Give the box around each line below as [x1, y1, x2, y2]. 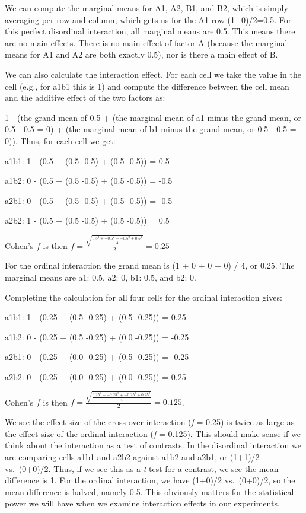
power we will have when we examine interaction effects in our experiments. [5, 497, 280, 509]
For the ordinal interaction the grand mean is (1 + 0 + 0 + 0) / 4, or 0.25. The [5, 259, 295, 272]
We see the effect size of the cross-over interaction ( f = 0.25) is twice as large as [5, 416, 295, 428]
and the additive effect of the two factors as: [5, 91, 165, 104]
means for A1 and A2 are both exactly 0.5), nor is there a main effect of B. [5, 48, 278, 60]
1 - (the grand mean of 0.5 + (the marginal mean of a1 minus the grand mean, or [5, 111, 301, 123]
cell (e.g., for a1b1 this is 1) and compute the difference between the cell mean [5, 79, 289, 92]
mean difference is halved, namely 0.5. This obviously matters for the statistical [5, 485, 294, 498]
